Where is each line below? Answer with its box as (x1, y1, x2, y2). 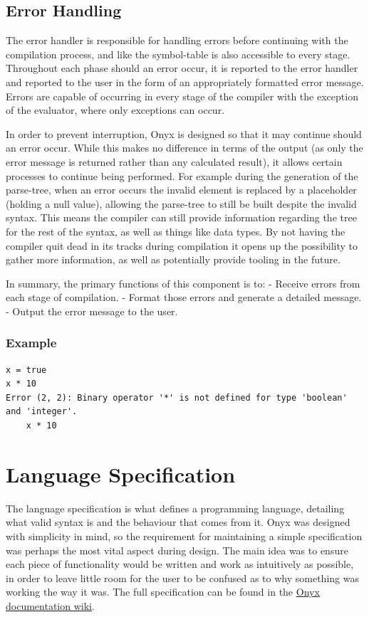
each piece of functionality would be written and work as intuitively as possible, (6, 557, 354, 571)
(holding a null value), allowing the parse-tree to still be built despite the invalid (6, 196, 357, 211)
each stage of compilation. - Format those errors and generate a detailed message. (6, 290, 362, 305)
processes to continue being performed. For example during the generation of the (6, 168, 358, 183)
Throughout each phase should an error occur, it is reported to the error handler (6, 60, 358, 75)
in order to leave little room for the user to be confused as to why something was (6, 570, 359, 585)
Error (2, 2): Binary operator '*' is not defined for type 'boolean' (6, 392, 348, 403)
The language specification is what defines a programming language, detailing (6, 500, 345, 515)
